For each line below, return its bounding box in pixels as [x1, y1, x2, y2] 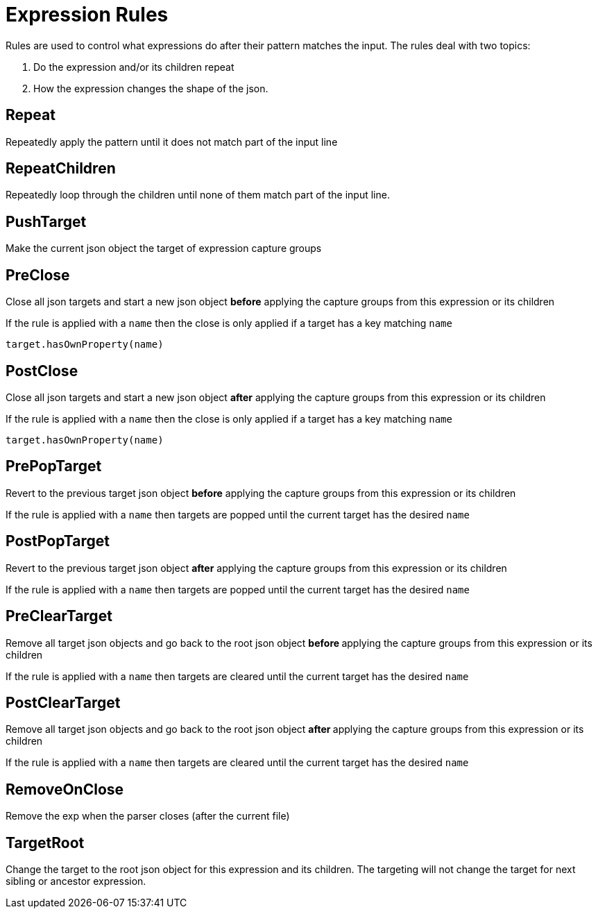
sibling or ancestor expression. [6, 875, 146, 888]
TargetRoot [6, 833, 85, 852]
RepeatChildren [6, 160, 116, 178]
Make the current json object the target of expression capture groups [6, 242, 322, 255]
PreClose [6, 266, 70, 284]
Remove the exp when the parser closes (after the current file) [6, 810, 290, 822]
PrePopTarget [6, 457, 102, 475]
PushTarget [6, 212, 87, 230]
